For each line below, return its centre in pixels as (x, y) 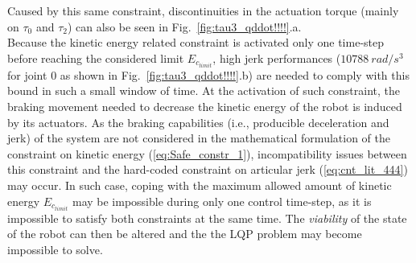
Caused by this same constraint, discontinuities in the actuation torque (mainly (203, 10)
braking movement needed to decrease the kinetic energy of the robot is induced (205, 107)
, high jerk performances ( (277, 58)
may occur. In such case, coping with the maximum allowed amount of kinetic (200, 185)
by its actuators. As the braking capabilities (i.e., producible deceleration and (198, 122)
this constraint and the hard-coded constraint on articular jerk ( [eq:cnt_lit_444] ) (208, 169)
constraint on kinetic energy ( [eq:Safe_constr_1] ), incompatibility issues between (207, 153)
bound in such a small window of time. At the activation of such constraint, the (204, 90)
